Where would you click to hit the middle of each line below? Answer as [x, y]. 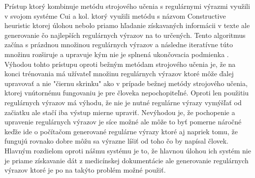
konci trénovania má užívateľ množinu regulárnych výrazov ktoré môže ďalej [119, 74]
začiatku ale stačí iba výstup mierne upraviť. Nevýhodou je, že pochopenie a [120, 112]
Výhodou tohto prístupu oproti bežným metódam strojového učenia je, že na [120, 64]
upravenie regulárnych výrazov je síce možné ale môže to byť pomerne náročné [123, 122]
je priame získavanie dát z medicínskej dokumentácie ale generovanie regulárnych [127, 160]
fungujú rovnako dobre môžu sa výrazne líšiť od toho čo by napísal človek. [116, 141]
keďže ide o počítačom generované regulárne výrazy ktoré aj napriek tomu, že [121, 131]
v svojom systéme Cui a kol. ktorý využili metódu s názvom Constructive [115, 15]
